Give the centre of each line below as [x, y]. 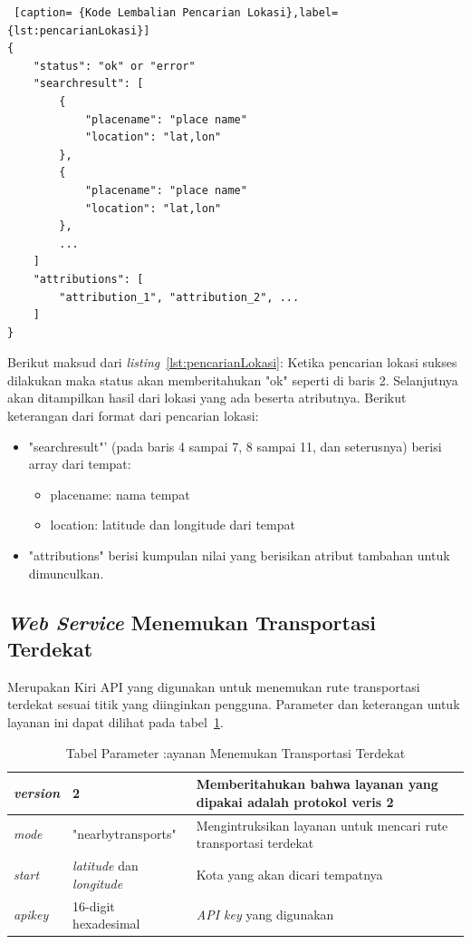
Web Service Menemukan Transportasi [192, 622]
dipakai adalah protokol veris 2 [295, 801]
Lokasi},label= [293, 13]
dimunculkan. [66, 573]
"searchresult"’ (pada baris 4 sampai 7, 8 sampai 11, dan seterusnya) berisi [235, 446]
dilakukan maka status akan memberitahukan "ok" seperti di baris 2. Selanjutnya [233, 380]
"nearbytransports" [125, 834]
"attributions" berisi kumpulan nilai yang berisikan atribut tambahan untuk [239, 555]
